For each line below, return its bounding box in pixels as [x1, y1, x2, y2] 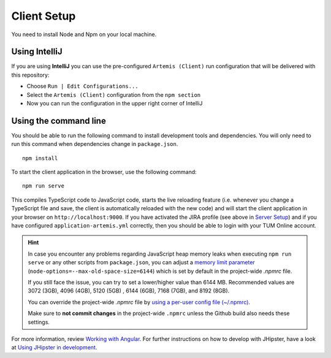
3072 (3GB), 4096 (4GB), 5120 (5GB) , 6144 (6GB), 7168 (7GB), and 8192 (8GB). [28, 287, 230, 294]
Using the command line [11, 115, 107, 126]
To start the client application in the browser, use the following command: [11, 169, 197, 176]
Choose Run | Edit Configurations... [26, 83, 139, 90]
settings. [28, 318, 50, 326]
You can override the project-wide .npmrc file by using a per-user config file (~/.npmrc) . [28, 298, 251, 306]
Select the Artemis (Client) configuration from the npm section [26, 91, 201, 98]
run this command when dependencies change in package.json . [11, 140, 178, 148]
